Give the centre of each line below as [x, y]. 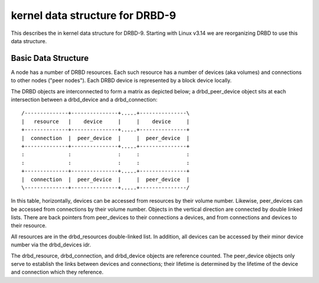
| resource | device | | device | [106, 121]
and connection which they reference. [57, 272]
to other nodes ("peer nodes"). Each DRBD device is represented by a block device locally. [121, 80]
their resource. [29, 226]
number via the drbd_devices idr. [51, 245]
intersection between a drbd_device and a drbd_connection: [84, 100]
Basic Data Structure [50, 58]
